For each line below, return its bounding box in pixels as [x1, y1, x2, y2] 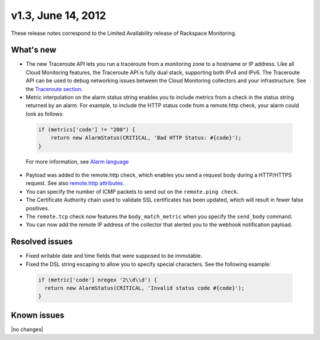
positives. [25, 204, 50, 211]
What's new [11, 45, 56, 55]
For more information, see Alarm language [25, 158, 129, 165]
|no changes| [11, 326, 44, 333]
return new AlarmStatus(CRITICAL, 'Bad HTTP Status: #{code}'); [50, 134, 242, 142]
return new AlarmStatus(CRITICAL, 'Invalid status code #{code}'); [44, 284, 245, 291]
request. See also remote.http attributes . [25, 179, 124, 187]
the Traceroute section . [25, 85, 83, 92]
